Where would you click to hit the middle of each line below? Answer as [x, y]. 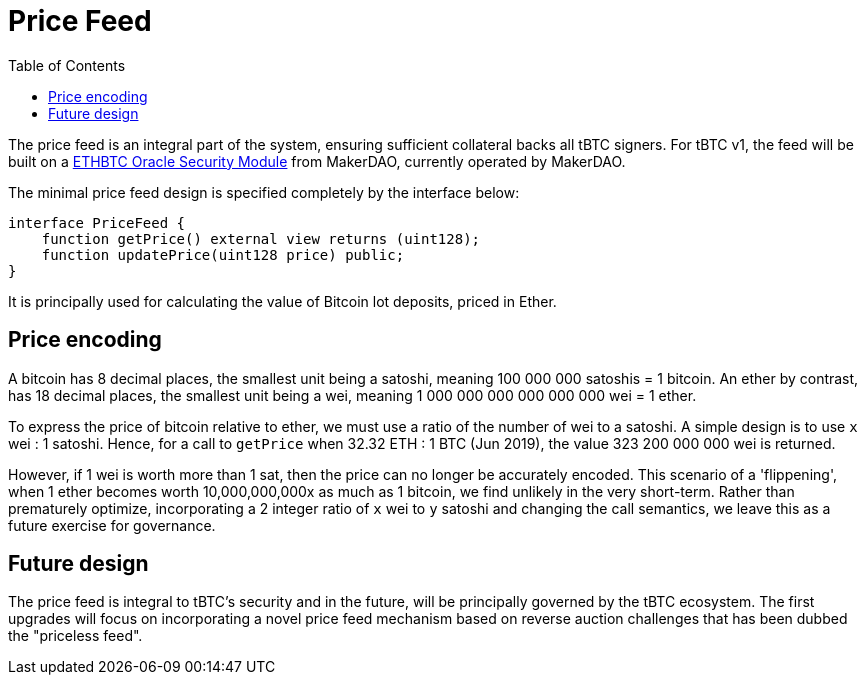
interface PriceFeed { [97, 222]
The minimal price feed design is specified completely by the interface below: [264, 192]
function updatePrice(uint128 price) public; [223, 254]
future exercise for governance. [112, 525]
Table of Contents [67, 65]
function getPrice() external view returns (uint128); [261, 238]
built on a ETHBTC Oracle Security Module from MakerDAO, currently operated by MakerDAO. [317, 161]
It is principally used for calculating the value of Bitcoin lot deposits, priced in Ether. [282, 301]
